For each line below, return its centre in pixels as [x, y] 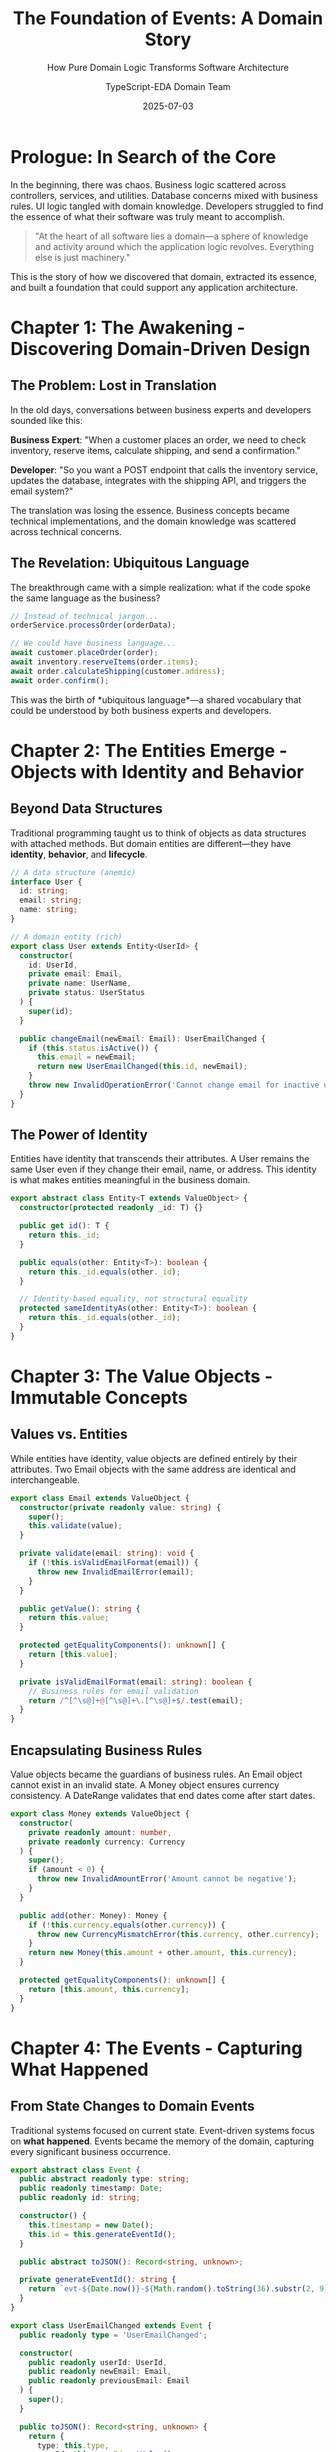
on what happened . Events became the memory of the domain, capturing [162, 2141]
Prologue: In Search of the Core [143, 156]
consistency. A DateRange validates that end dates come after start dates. [163, 1795]
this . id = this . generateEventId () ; [102, 2234]
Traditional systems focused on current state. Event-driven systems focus [162, 2130]
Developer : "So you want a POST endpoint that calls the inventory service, [164, 469]
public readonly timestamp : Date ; [91, 2188]
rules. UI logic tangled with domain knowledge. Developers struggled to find [167, 206]
